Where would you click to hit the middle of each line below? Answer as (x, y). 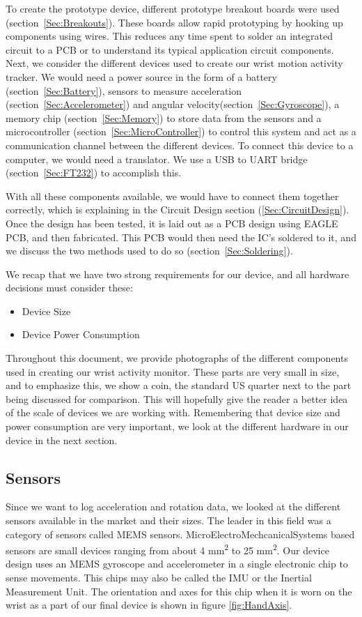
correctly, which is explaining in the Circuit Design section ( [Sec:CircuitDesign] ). (178, 210)
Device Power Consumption (81, 334)
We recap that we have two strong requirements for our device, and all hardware (178, 274)
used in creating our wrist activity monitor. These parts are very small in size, (173, 371)
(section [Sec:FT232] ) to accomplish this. (94, 173)
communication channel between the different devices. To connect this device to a (180, 145)
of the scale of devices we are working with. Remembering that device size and (173, 412)
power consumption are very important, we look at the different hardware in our (177, 426)
